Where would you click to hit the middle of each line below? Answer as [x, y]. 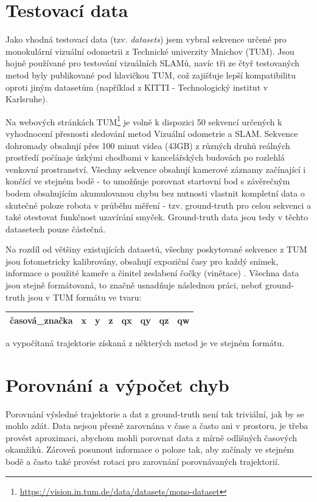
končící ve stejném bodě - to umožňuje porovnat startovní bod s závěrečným [148, 181]
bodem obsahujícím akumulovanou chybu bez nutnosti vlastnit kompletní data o [155, 193]
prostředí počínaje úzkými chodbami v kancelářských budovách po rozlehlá [145, 157]
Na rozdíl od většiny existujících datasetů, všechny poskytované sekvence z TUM [156, 249]
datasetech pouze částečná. [56, 228]
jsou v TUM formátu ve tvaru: [85, 297]
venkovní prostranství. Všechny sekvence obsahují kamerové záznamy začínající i [156, 169]
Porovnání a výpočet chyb [117, 384]
